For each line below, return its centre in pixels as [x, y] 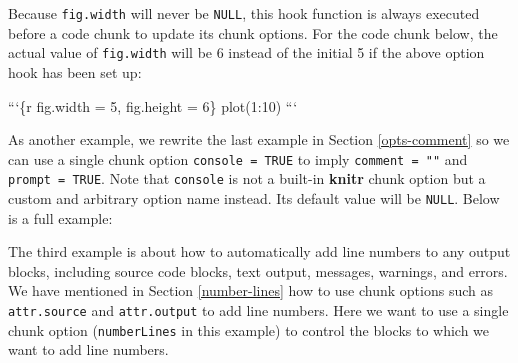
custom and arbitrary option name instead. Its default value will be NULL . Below [254, 198]
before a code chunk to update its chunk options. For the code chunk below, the [253, 32]
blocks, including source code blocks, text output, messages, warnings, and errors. [258, 270]
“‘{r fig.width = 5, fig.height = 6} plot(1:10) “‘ [153, 105]
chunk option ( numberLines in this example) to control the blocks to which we [249, 329]
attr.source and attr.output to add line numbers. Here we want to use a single [258, 310]
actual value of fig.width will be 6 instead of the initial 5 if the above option [246, 52]
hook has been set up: [75, 71]
